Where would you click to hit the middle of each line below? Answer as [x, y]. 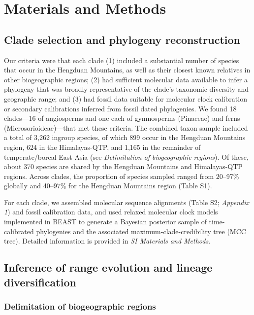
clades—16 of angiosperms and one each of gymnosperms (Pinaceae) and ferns [122, 118]
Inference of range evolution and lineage [108, 267]
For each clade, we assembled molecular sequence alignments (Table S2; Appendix [127, 202]
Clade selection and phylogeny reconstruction [122, 39]
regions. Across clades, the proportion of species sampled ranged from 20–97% [122, 176]
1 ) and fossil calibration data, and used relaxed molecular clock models [111, 212]
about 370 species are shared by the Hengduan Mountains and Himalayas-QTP [123, 166]
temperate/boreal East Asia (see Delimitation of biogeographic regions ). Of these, [126, 157]
